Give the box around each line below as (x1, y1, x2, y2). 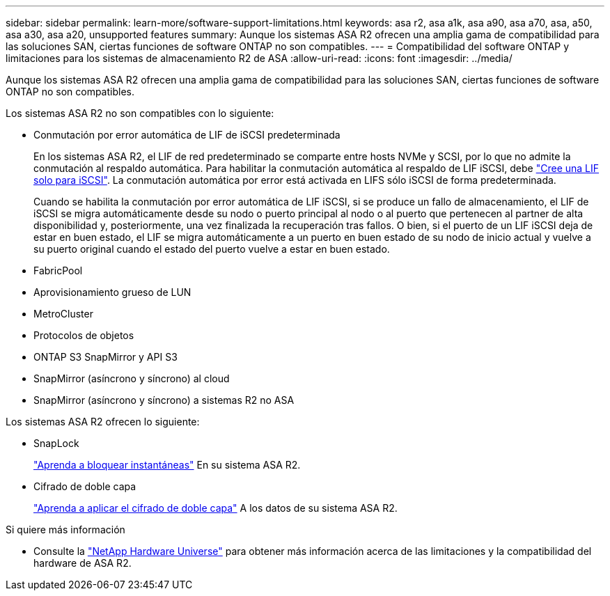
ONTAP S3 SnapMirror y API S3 (33, 351, 178, 363)
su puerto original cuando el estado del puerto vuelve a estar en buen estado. (33, 243, 390, 255)
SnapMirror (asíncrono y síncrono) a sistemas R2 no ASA (33, 394, 295, 406)
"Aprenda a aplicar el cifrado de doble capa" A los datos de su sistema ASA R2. (33, 502, 398, 514)
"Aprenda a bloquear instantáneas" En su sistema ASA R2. (33, 459, 301, 471)
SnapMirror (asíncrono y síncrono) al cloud (33, 372, 230, 384)
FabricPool (33, 265, 83, 276)
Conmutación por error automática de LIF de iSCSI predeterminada (33, 129, 341, 141)
